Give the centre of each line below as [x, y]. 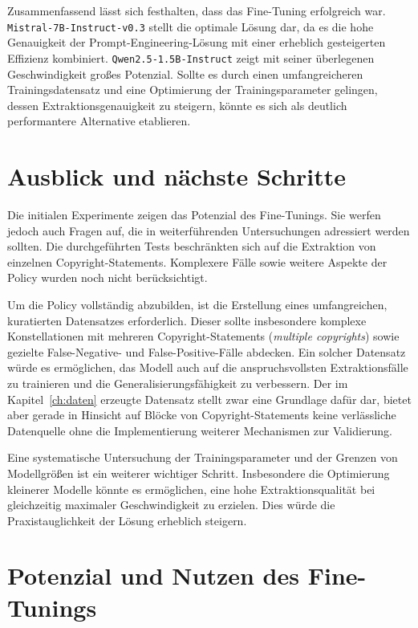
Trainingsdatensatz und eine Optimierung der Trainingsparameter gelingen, [193, 90]
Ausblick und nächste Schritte [177, 176]
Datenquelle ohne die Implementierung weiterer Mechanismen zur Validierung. [200, 430]
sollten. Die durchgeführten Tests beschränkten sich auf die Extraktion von [192, 246]
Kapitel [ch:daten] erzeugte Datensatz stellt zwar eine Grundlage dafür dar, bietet [209, 399]
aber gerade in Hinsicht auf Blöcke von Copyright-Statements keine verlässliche [202, 415]
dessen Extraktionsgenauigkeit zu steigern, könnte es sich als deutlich [177, 105]
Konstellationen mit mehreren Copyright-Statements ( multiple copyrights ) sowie [203, 336]
